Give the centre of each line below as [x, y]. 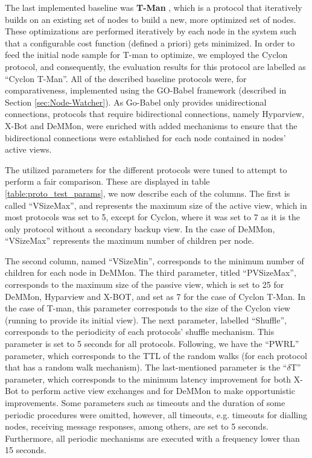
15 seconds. [26, 450]
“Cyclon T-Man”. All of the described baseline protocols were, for [126, 78]
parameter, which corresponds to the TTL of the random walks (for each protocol [156, 355]
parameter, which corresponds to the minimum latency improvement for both [148, 379]
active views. [28, 149]
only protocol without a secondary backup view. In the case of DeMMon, [140, 228]
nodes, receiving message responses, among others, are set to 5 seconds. [137, 426]
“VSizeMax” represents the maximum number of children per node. [129, 240]
